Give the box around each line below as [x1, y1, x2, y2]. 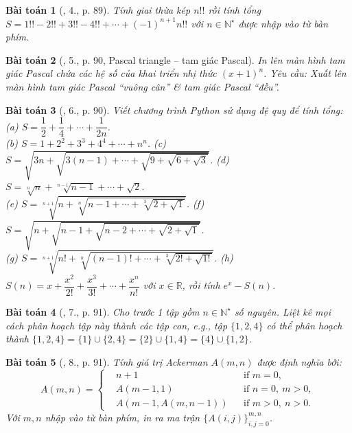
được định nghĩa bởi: [257, 354, 342, 368]
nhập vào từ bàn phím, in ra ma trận [45, 410, 200, 424]
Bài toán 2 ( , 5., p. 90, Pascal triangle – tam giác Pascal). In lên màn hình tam [5, 52, 345, 67]
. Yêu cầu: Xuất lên [263, 66, 347, 80]
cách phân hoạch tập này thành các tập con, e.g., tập [5, 318, 228, 332]
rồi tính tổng [208, 3, 261, 16]
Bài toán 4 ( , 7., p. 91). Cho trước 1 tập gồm [5, 304, 200, 318]
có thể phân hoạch [266, 318, 342, 332]
